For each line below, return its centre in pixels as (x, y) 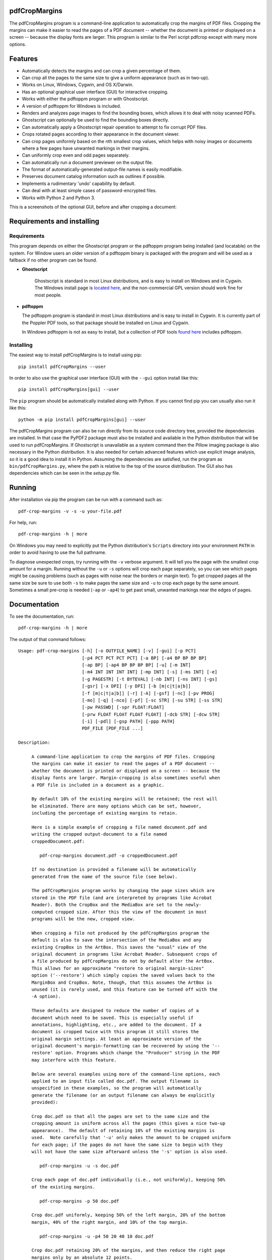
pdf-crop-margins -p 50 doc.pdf (79, 1201)
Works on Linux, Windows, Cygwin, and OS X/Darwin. (78, 85)
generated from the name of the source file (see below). (105, 876)
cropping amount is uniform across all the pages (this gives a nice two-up (128, 1123)
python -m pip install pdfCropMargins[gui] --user (82, 419)
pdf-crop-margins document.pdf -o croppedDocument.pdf (109, 855)
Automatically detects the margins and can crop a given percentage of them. (101, 71)
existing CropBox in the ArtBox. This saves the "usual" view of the (119, 947)
